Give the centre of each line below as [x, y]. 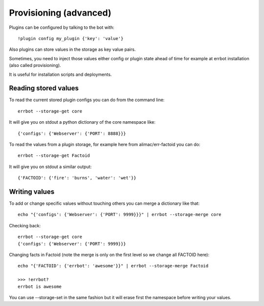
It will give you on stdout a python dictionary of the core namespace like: [82, 122]
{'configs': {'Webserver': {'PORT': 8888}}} [72, 133]
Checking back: [25, 225]
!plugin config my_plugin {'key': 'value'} [71, 38]
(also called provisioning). [35, 66]
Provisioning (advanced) [60, 13]
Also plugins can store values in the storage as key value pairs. [72, 49]
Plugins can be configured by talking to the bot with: [62, 27]
